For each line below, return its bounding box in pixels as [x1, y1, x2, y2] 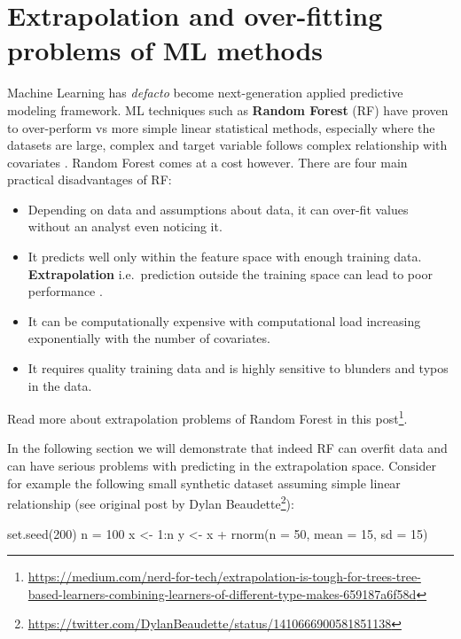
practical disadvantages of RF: [7, 170, 172, 189]
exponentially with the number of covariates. [27, 329, 270, 347]
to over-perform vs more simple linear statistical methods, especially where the [7, 118, 435, 136]
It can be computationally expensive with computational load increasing [27, 311, 421, 330]
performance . [27, 282, 103, 300]
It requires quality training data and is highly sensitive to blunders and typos [27, 359, 449, 378]
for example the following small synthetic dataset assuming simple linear [7, 473, 401, 492]
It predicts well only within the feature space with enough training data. [27, 247, 422, 266]
